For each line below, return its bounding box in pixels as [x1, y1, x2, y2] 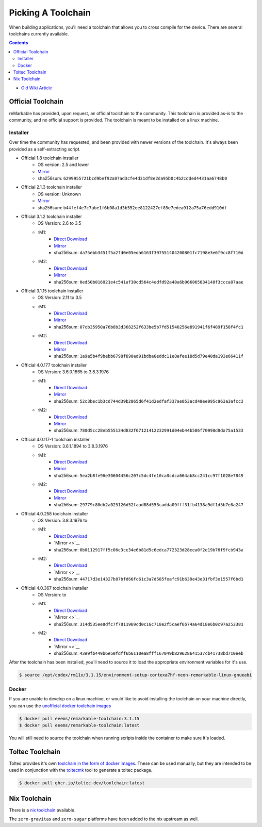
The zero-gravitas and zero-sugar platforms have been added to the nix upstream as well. [9, 816, 199, 822]
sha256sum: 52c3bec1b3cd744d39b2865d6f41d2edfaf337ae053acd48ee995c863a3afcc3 [54, 398, 244, 404]
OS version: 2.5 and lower [37, 162, 89, 167]
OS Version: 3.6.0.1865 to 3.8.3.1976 [37, 369, 109, 375]
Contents [9, 40, 29, 46]
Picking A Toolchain [9, 7, 91, 18]
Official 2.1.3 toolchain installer [21, 184, 82, 190]
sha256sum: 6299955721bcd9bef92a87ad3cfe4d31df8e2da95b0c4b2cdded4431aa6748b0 [37, 175, 228, 182]
